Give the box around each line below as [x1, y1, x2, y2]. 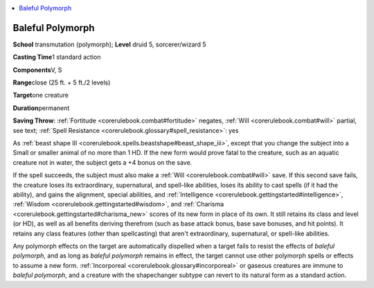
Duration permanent [12, 104, 70, 112]
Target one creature [12, 91, 69, 100]
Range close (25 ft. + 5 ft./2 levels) [12, 78, 111, 87]
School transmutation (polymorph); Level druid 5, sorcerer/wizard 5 [12, 40, 207, 48]
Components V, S [12, 66, 62, 74]
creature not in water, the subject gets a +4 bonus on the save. [12, 158, 193, 166]
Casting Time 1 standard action [12, 53, 101, 62]
